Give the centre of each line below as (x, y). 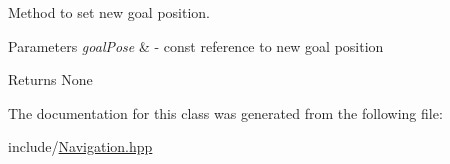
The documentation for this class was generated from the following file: (225, 112)
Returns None (50, 79)
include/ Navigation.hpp (80, 146)
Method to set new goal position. (109, 12)
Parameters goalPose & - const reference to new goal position (196, 45)
